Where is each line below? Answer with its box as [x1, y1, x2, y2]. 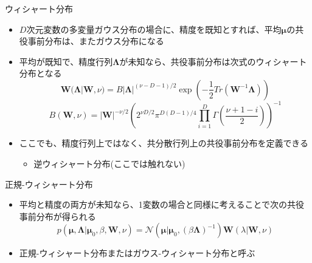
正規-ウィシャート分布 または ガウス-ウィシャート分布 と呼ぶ [19, 247, 255, 259]
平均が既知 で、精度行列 [19, 55, 113, 67]
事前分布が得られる [19, 210, 96, 222]
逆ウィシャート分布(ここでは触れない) [33, 157, 185, 170]
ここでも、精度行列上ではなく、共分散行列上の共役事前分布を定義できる [19, 137, 309, 149]
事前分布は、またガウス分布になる [27, 35, 164, 47]
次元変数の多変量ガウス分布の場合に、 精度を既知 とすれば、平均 [26, 22, 282, 35]
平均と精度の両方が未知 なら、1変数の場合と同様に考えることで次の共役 [19, 198, 304, 211]
